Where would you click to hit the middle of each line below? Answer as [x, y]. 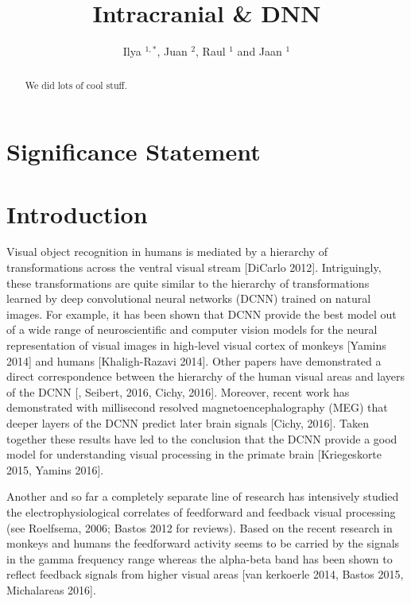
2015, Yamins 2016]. [55, 469]
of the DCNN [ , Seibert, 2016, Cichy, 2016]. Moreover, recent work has [178, 391]
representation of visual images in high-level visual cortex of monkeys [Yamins [196, 345]
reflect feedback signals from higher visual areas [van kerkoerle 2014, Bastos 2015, [205, 574]
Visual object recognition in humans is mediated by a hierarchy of [167, 252]
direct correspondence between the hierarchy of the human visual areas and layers [206, 376]
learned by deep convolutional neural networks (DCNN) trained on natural [189, 298]
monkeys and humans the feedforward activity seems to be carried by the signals [203, 543]
